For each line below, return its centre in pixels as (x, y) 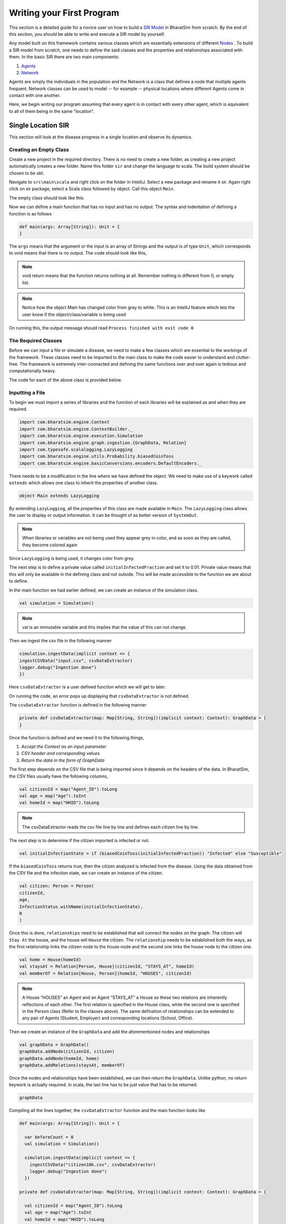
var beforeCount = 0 (49, 1137)
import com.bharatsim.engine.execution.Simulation (81, 436)
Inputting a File (27, 393)
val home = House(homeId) (50, 960)
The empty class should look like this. (47, 198)
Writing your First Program (64, 13)
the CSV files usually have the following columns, (59, 776)
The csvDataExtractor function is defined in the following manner (78, 705)
